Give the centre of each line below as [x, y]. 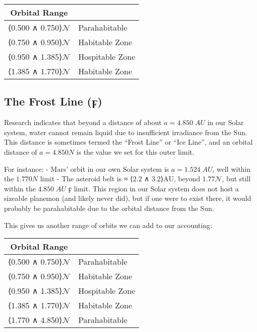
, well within [232, 169]
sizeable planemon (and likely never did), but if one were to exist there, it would [128, 198]
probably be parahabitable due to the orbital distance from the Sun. [109, 208]
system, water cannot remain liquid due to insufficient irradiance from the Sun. [126, 132]
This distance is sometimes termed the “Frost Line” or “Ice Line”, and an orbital [128, 142]
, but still [236, 179]
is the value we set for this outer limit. [136, 151]
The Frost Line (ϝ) [53, 101]
